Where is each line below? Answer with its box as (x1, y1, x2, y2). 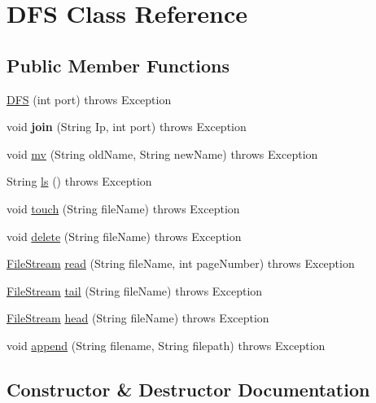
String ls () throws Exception (7, 173, 152, 190)
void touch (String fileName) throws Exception (7, 199, 240, 217)
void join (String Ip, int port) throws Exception (7, 118, 247, 135)
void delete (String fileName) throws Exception (7, 227, 242, 244)
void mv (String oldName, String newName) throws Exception (7, 145, 318, 162)
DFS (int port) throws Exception (7, 90, 172, 107)
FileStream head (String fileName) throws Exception (7, 309, 269, 326)
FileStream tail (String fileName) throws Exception (7, 282, 263, 299)
